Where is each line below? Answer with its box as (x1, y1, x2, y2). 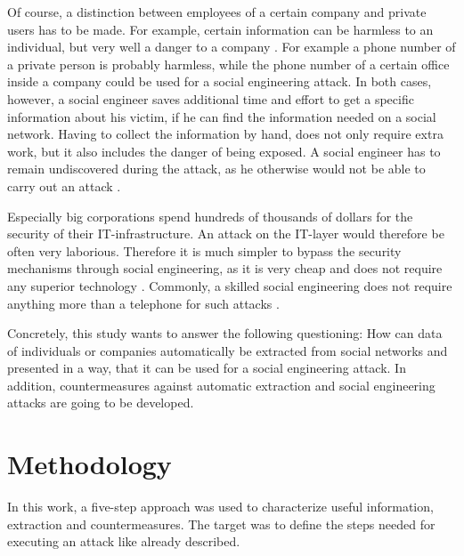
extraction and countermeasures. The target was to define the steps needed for (7, 514, 436, 533)
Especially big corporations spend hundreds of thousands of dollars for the (7, 206, 413, 225)
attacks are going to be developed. (7, 393, 194, 412)
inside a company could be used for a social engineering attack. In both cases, (7, 72, 432, 91)
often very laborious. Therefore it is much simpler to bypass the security (7, 241, 402, 260)
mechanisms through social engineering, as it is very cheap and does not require (7, 259, 443, 278)
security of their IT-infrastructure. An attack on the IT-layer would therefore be (7, 224, 444, 243)
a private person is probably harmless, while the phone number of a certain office (7, 54, 450, 73)
